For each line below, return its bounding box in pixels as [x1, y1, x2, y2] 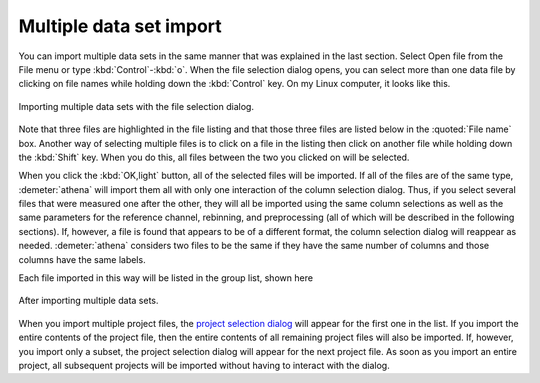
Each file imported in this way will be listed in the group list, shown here [18, 272, 314, 284]
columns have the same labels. [18, 253, 146, 265]
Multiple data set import [18, 15, 222, 37]
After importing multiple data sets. [18, 295, 159, 307]
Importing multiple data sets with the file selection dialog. [18, 100, 255, 112]
